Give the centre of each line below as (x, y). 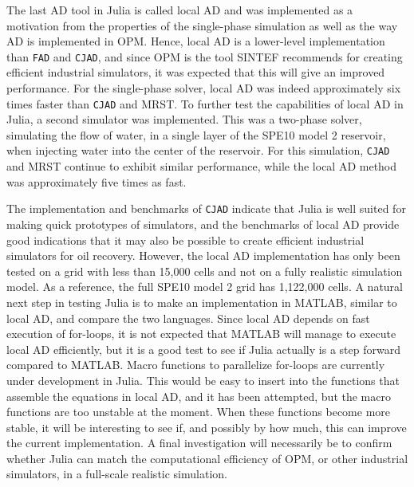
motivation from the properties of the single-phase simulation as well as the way (202, 25)
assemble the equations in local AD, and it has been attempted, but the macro (199, 396)
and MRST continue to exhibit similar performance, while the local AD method (202, 166)
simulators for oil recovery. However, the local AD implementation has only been (203, 255)
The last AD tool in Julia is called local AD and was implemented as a (180, 10)
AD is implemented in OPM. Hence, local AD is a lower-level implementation (196, 41)
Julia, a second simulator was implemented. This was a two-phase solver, (184, 119)
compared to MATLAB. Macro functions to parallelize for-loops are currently (196, 365)
